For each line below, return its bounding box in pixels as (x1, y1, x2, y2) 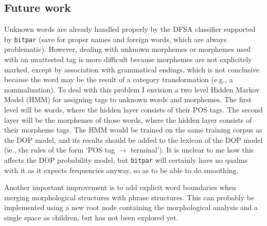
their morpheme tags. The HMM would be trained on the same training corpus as (4, 124, 262, 135)
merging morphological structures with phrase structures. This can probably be (4, 192, 255, 202)
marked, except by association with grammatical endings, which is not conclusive (4, 64, 260, 74)
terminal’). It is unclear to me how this (131, 144, 254, 155)
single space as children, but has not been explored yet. (4, 212, 179, 223)
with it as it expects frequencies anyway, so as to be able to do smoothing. (4, 164, 239, 175)
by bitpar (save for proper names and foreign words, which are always (4, 33, 227, 44)
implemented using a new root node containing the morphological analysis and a (4, 202, 258, 213)
